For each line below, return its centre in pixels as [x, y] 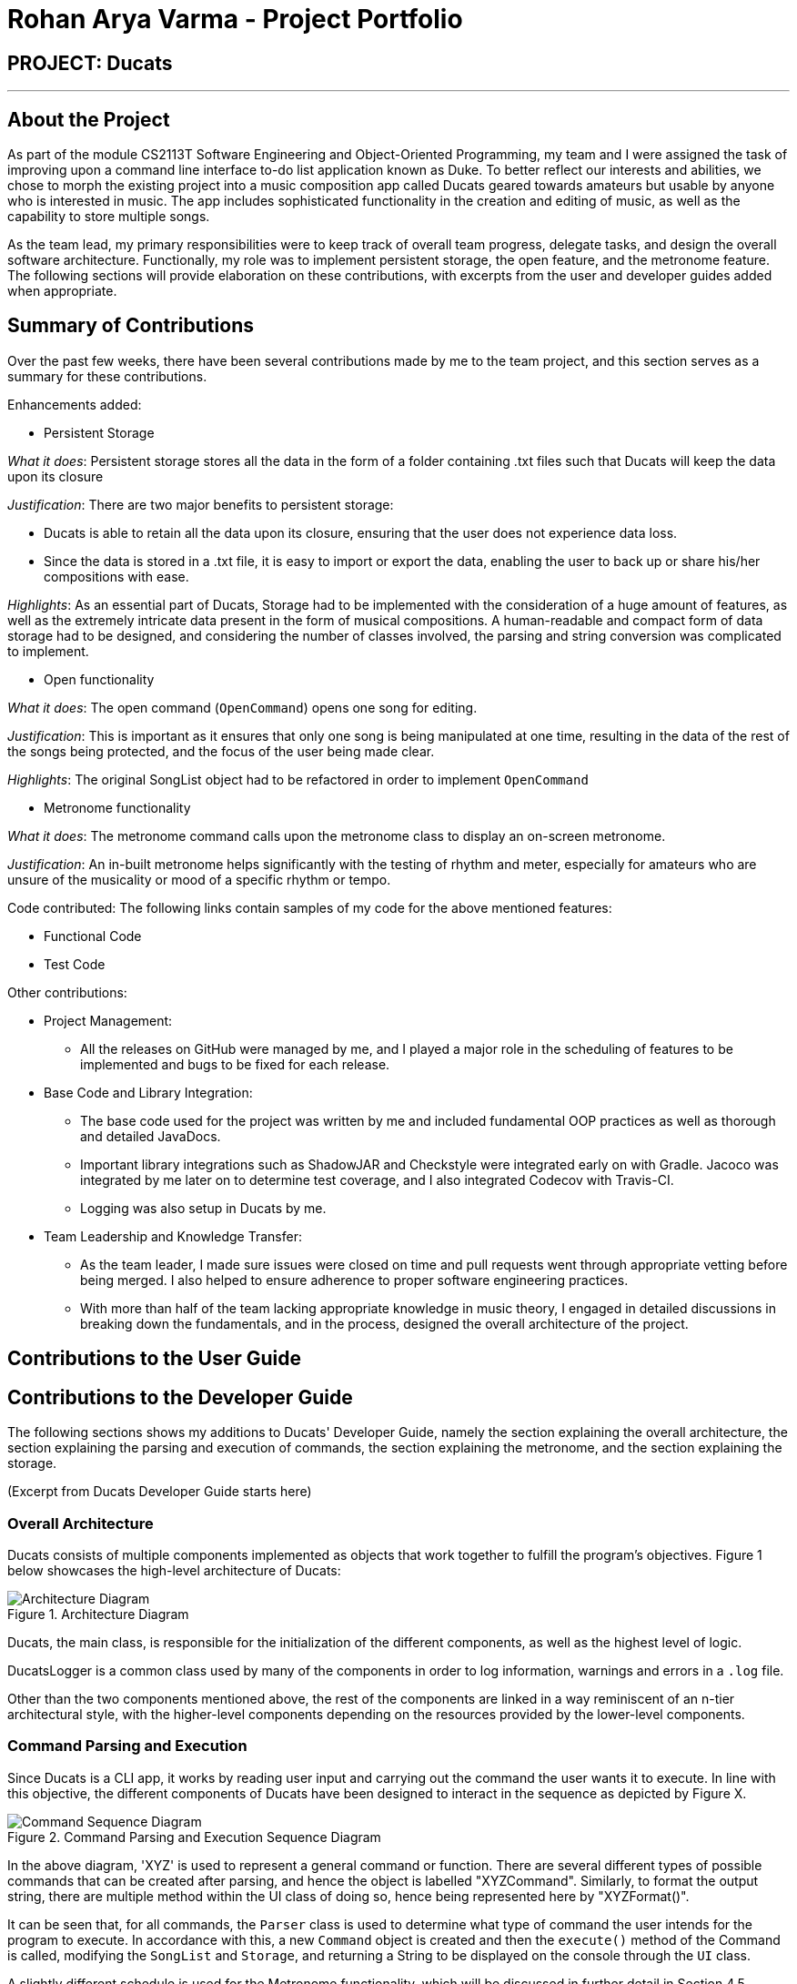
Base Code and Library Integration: [148, 1092]
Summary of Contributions [131, 326]
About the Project [89, 119]
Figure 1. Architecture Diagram [98, 1614]
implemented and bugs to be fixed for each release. [235, 1064]
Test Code [75, 964]
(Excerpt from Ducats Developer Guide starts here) [160, 1492]
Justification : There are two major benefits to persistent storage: [201, 504]
